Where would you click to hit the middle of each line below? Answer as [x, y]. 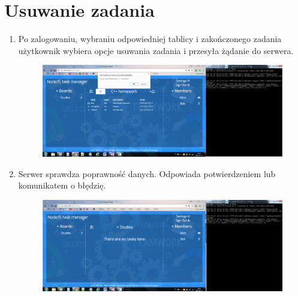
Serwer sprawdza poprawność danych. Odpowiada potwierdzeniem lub [147, 173]
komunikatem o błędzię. [62, 185]
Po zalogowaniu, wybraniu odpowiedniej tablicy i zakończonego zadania [150, 39]
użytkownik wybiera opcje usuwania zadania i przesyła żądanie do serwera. [156, 50]
